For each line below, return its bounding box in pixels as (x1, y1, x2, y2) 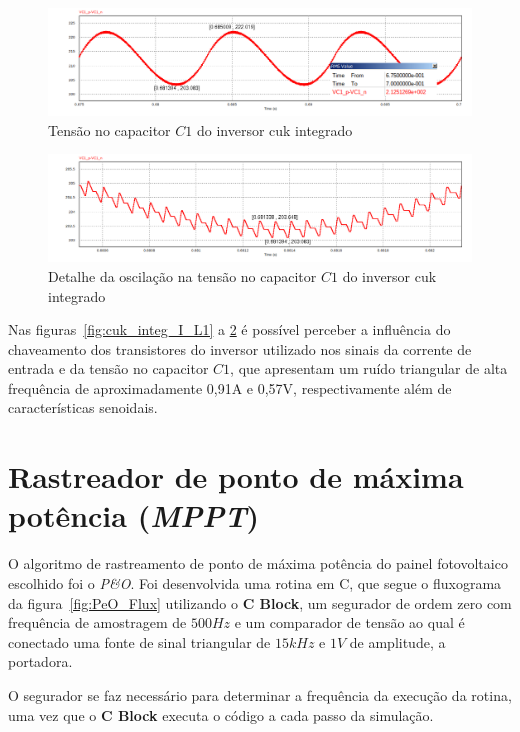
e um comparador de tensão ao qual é (234, 612, 465, 633)
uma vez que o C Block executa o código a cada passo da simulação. (8, 704, 434, 725)
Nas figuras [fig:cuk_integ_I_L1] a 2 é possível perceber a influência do (8, 319, 451, 340)
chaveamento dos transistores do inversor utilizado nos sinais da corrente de (8, 338, 472, 359)
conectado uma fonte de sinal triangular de (8, 631, 271, 652)
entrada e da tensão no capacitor (8, 358, 209, 379)
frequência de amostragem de (8, 612, 187, 633)
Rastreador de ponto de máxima (8, 456, 464, 497)
